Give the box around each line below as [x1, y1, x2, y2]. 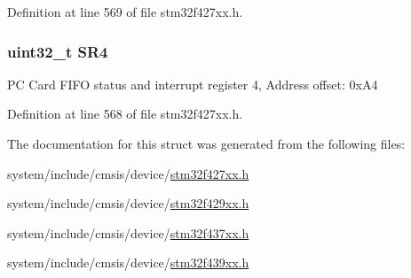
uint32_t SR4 [7, 40, 108, 62]
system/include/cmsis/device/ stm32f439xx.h [7, 253, 249, 272]
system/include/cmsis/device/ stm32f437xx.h [7, 223, 249, 242]
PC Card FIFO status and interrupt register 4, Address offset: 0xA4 [7, 74, 378, 93]
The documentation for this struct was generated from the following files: [7, 135, 406, 152]
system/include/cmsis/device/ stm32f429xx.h [7, 194, 249, 212]
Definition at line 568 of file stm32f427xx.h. [7, 104, 243, 123]
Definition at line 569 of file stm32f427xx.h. [7, 3, 243, 20]
